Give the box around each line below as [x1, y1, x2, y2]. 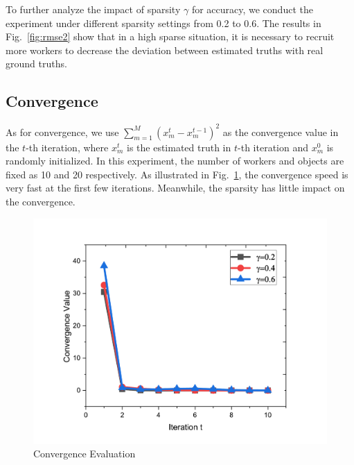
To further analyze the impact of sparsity [6, 2, 181, 16]
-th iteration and [238, 139, 308, 154]
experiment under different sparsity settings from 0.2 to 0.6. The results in [6, 15, 321, 30]
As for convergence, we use [6, 124, 119, 139]
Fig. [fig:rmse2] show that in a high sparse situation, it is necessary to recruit [6, 29, 335, 44]
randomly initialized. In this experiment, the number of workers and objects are [6, 153, 344, 168]
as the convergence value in [222, 124, 339, 139]
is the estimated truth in [126, 139, 231, 154]
